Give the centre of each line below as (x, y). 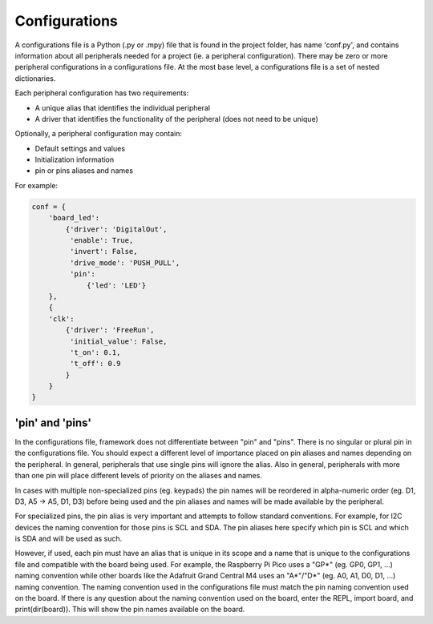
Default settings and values (80, 148)
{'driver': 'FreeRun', (110, 330)
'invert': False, (103, 252)
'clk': (61, 319)
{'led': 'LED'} (117, 285)
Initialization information (75, 159)
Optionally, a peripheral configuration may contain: (99, 134)
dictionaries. (35, 78)
